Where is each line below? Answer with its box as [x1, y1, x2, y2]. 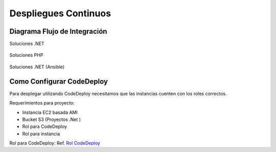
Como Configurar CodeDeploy [9, 77, 108, 86]
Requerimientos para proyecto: [9, 100, 75, 106]
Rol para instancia [22, 131, 60, 137]
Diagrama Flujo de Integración [9, 27, 107, 36]
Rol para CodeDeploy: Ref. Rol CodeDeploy [9, 140, 101, 146]
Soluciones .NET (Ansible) [9, 64, 65, 70]
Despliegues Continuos [9, 8, 111, 19]
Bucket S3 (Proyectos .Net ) [22, 116, 81, 122]
